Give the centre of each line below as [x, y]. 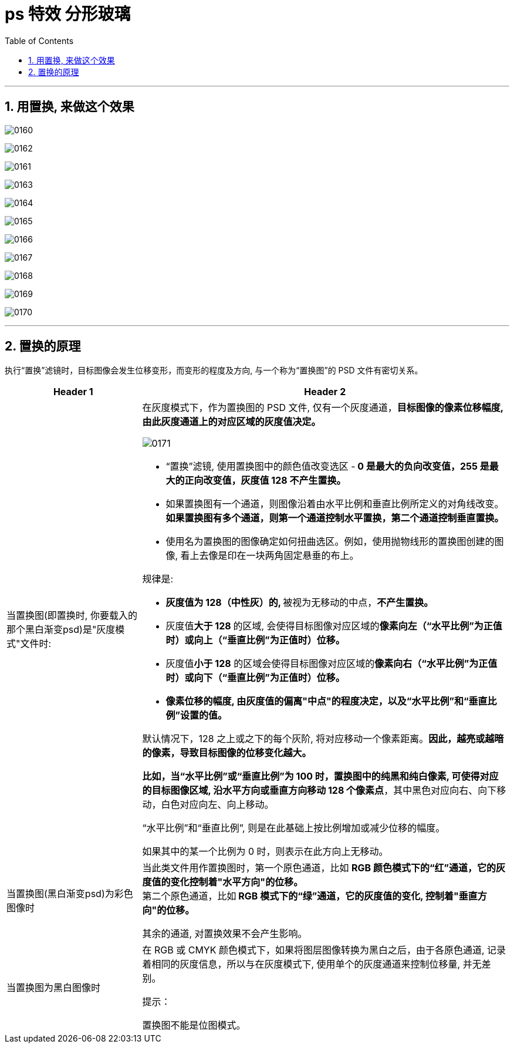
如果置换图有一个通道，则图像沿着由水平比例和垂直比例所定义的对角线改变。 [335, 504]
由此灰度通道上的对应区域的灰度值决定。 [231, 422]
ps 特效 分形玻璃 [68, 14]
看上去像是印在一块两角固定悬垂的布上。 [270, 556]
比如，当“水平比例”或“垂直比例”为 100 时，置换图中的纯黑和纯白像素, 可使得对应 [320, 776]
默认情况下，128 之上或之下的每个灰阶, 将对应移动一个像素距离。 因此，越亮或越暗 [323, 739]
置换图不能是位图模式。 [194, 1025]
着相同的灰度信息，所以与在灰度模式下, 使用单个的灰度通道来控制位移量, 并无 [312, 964]
